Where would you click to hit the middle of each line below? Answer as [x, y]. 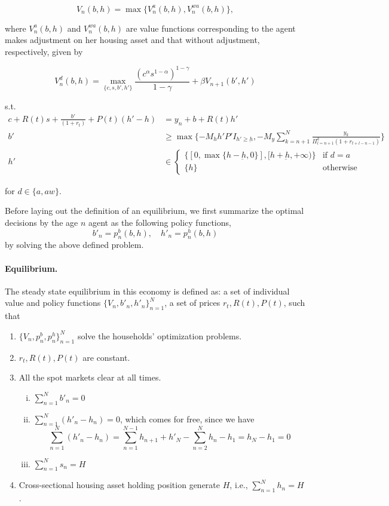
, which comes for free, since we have [187, 418]
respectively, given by [44, 51]
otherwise [340, 168]
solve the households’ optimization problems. [160, 335]
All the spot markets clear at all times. [90, 377]
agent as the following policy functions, [160, 222]
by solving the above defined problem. [74, 245]
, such [294, 303]
